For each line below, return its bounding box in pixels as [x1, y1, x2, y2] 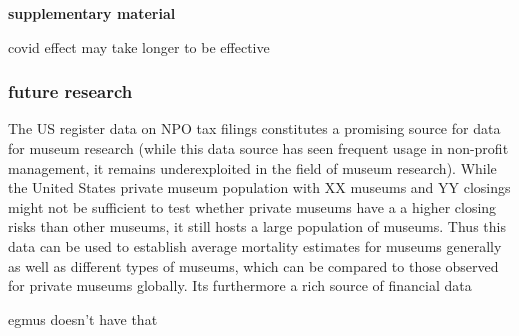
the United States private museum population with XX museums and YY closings [8, 177, 511, 198]
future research [8, 79, 133, 104]
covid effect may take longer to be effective [8, 36, 270, 57]
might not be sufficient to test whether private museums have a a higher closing [8, 196, 497, 217]
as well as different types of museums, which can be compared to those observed [8, 255, 499, 276]
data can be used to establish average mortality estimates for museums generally [8, 235, 502, 256]
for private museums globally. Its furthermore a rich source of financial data [8, 275, 472, 296]
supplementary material [8, 3, 176, 23]
